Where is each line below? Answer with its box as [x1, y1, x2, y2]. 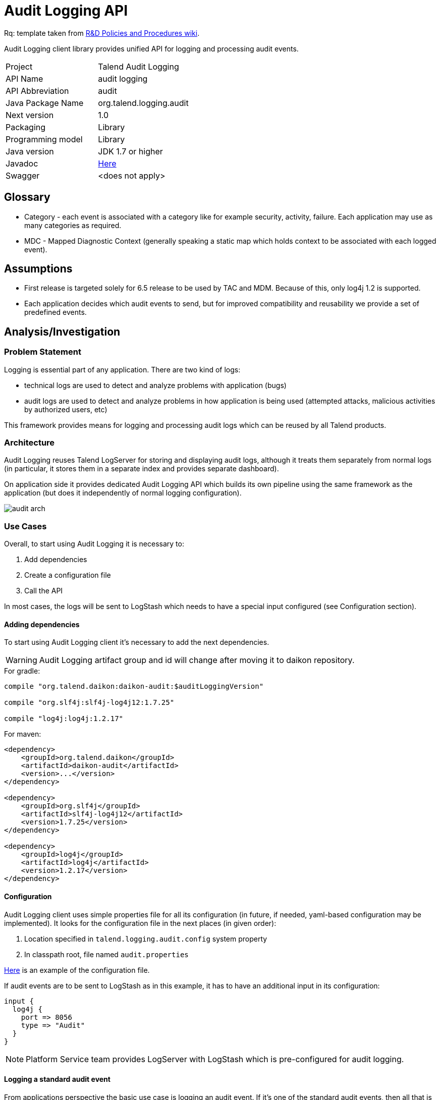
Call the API [24, 586, 63, 595]
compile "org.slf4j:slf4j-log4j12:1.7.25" [4, 698, 175, 707]
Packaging [6, 122, 46, 132]
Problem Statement [4, 347, 81, 357]
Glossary [4, 191, 50, 204]
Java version [6, 146, 54, 156]
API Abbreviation [6, 85, 69, 96]
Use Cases [4, 521, 47, 531]
